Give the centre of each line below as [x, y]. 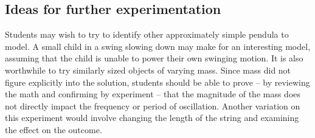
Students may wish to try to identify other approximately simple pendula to [147, 34]
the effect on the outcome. [54, 129]
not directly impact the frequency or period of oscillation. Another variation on [153, 105]
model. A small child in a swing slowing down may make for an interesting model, [158, 46]
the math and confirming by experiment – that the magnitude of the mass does [153, 94]
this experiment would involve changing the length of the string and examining [152, 118]
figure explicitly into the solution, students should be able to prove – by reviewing [157, 82]
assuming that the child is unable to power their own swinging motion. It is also [154, 58]
